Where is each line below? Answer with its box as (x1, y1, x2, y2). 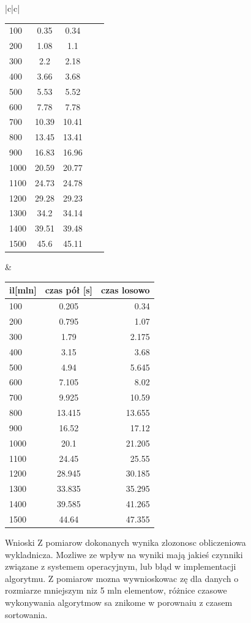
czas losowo (101, 284, 150, 296)
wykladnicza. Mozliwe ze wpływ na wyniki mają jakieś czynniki (5, 548, 243, 561)
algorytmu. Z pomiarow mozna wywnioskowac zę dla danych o (5, 572, 239, 584)
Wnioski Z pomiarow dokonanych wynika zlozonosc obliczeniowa (5, 536, 246, 549)
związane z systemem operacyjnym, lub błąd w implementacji (5, 560, 236, 573)
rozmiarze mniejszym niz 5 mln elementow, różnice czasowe (5, 584, 227, 597)
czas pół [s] (45, 284, 93, 296)
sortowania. (5, 608, 48, 621)
